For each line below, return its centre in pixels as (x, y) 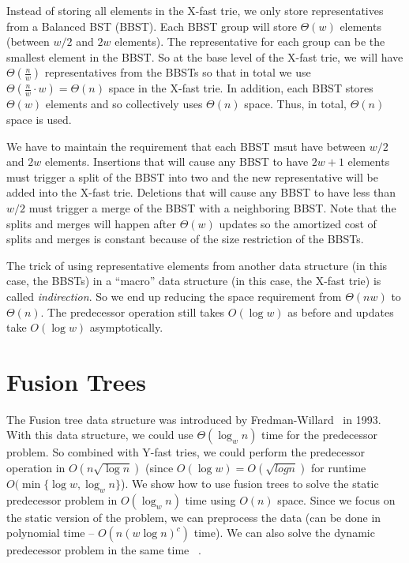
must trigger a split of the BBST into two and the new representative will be (192, 176)
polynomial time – (51, 533)
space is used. (39, 119)
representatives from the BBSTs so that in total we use (178, 72)
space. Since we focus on (336, 499)
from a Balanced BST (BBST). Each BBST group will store (152, 26)
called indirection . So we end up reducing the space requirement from (174, 296)
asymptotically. (126, 327)
